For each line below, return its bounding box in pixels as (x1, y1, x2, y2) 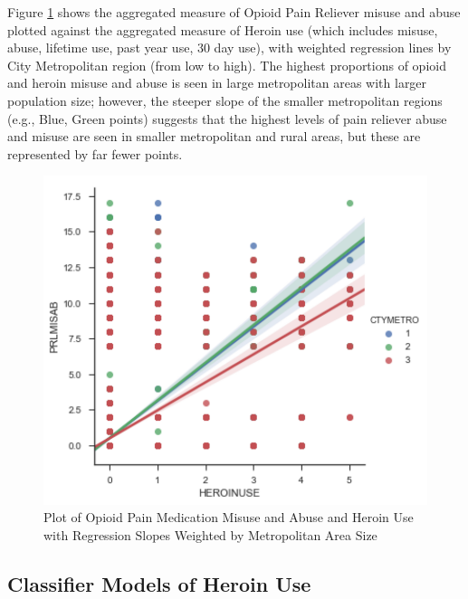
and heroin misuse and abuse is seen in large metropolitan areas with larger (7, 73, 427, 92)
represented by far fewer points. (7, 144, 183, 163)
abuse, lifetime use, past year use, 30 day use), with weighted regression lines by (7, 38, 452, 57)
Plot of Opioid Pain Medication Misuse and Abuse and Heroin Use (43, 508, 414, 527)
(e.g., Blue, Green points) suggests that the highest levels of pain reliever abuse (7, 109, 447, 128)
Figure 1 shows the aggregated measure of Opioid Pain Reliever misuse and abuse (7, 3, 461, 21)
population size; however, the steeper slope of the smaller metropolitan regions (7, 90, 443, 109)
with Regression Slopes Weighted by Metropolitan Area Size (43, 525, 377, 544)
